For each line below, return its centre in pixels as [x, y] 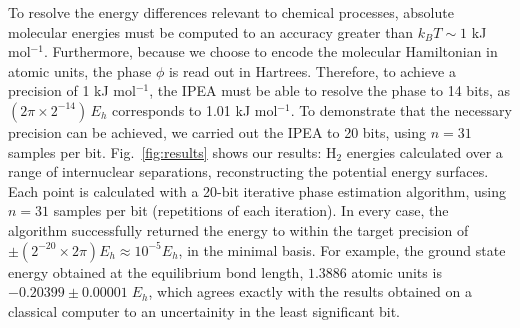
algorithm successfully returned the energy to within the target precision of [238, 229]
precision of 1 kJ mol [72, 90]
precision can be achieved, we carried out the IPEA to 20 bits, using [217, 131]
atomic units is [396, 271]
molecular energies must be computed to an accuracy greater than [211, 31]
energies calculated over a [424, 151]
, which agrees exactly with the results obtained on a [310, 291]
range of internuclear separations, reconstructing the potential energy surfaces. [248, 171]
